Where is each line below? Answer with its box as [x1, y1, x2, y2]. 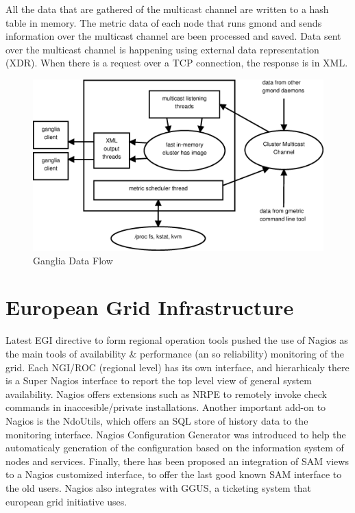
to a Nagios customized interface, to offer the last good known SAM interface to [5, 467, 342, 481]
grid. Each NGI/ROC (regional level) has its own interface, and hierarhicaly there [5, 360, 350, 374]
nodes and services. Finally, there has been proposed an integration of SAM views [5, 453, 349, 468]
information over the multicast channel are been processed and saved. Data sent [5, 29, 341, 43]
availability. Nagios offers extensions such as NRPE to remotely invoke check [5, 386, 327, 401]
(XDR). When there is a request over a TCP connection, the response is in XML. [5, 55, 348, 70]
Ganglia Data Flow [33, 253, 113, 267]
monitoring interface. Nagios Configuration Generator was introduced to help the [5, 427, 346, 441]
